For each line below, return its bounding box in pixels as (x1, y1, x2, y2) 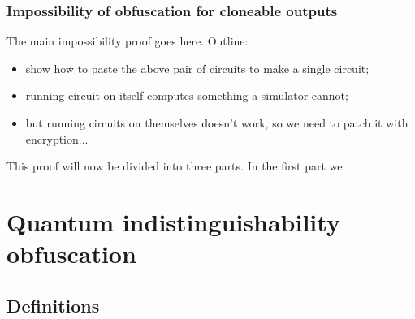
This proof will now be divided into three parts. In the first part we (6, 157, 343, 175)
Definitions (6, 292, 100, 317)
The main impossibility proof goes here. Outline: (6, 32, 249, 50)
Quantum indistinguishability (6, 205, 340, 238)
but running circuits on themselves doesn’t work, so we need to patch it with (25, 114, 409, 131)
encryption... (25, 130, 89, 147)
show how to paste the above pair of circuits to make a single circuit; (25, 59, 370, 76)
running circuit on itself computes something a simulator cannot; (25, 87, 348, 104)
